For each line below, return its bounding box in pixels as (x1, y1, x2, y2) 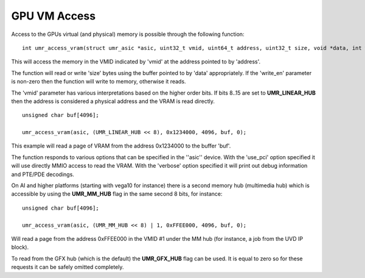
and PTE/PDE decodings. (11, 171, 74, 178)
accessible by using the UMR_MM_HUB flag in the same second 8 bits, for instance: (11, 190, 223, 198)
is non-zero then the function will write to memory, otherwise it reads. (11, 78, 186, 85)
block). (11, 244, 29, 251)
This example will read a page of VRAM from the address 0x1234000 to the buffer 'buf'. (11, 142, 231, 149)
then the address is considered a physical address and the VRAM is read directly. (11, 98, 215, 105)
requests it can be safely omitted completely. (11, 263, 124, 271)
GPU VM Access (11, 9, 96, 23)
